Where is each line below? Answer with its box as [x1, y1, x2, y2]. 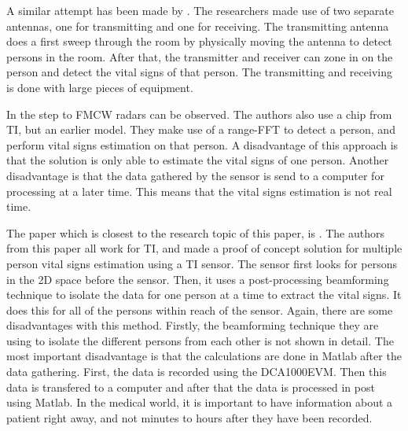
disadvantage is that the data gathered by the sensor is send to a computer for [6, 167, 384, 183]
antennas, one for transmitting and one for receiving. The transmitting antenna [6, 17, 389, 34]
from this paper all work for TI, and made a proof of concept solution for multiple [6, 240, 402, 256]
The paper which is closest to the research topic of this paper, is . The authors [6, 224, 384, 241]
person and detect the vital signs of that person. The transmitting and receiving [6, 64, 392, 80]
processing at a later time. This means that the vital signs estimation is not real [6, 182, 392, 199]
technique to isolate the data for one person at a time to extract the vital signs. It [6, 286, 402, 303]
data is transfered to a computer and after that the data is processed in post [6, 378, 375, 395]
